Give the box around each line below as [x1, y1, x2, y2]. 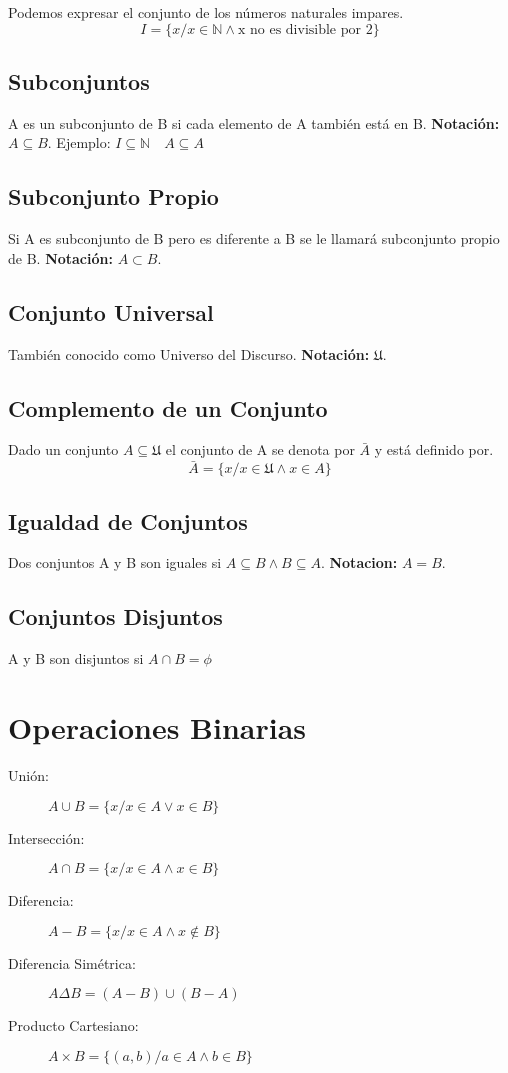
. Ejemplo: [47, 132, 111, 153]
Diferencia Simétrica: [8, 952, 136, 973]
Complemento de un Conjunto [8, 392, 328, 423]
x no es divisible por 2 [237, 22, 373, 37]
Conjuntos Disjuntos [8, 601, 223, 632]
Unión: [8, 764, 49, 785]
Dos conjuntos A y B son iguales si [8, 552, 222, 573]
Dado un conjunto [8, 439, 119, 460]
